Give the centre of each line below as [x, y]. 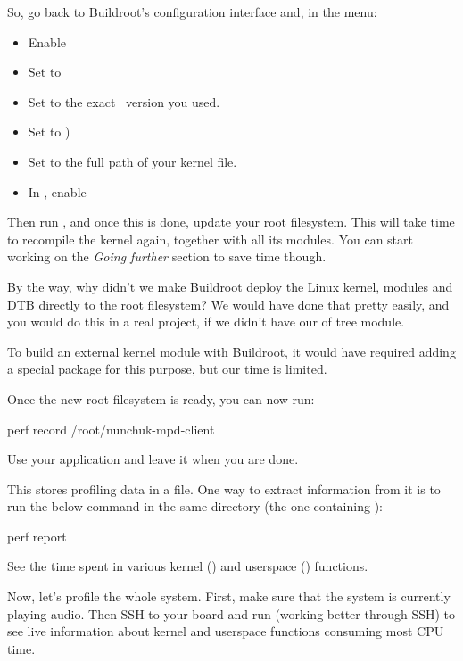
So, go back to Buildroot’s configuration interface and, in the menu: [192, 12]
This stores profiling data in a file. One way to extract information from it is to [224, 488]
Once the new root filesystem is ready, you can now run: [161, 398]
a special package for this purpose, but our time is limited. [167, 369]
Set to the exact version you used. [124, 101]
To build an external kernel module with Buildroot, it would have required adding [231, 351]
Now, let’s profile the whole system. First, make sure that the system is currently [229, 596]
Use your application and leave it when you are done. [153, 459]
